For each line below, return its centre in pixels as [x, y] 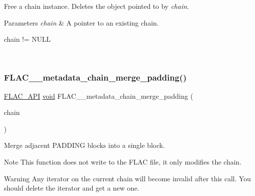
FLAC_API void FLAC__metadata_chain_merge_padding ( [99, 96]
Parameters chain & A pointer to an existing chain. [81, 22]
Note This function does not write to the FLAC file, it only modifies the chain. [123, 161]
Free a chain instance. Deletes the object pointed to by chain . [97, 6]
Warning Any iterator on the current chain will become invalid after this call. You [127, 178]
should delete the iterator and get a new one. [72, 188]
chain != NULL [27, 39]
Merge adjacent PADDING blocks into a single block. [85, 145]
